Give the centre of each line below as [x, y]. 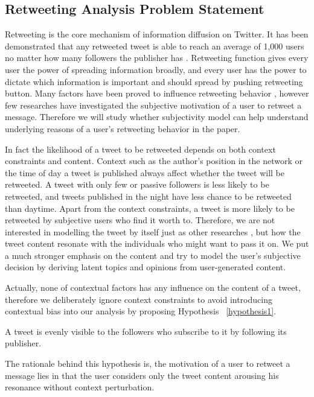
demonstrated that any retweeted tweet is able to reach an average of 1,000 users [155, 46]
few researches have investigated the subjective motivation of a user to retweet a [153, 105]
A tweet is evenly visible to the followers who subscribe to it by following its [146, 331]
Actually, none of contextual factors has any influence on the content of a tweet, [153, 287]
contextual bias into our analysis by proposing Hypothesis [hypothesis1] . [141, 311]
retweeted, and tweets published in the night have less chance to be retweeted [148, 196]
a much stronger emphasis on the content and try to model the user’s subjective [153, 255]
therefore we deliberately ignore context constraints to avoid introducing [139, 299]
